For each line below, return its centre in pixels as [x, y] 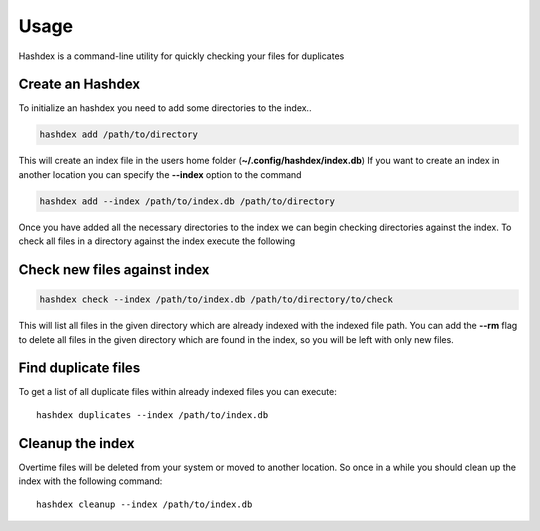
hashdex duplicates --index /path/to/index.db [152, 414]
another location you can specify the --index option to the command [160, 174]
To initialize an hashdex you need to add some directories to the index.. [165, 108]
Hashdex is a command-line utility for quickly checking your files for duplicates [181, 56]
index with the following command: [90, 481]
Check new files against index [114, 269]
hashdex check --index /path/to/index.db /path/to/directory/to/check [216, 299]
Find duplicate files [79, 368]
